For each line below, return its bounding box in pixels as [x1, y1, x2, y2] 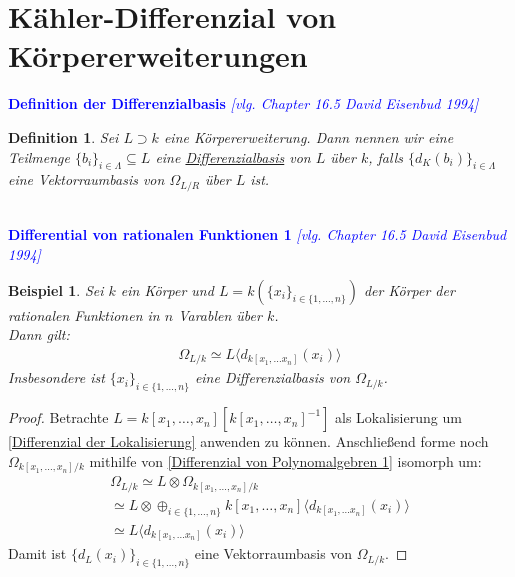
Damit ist [8, 543, 67, 564]
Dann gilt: [8, 324, 70, 345]
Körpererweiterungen [8, 35, 308, 76]
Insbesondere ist [8, 367, 105, 388]
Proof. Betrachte [8, 407, 109, 428]
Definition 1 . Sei [8, 126, 119, 147]
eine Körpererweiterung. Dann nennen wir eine [163, 126, 454, 147]
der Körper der [363, 279, 455, 300]
